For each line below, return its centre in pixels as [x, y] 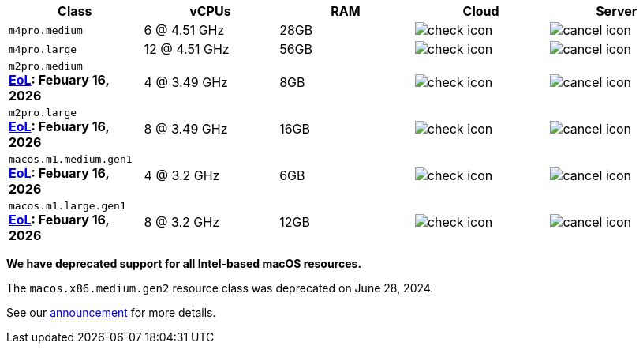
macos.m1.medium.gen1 [71, 159]
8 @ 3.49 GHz [186, 128]
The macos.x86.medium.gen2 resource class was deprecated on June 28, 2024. [220, 288]
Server [617, 11]
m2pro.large [43, 113]
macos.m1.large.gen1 [67, 206]
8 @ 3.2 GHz [181, 222]
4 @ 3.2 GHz [182, 175]
